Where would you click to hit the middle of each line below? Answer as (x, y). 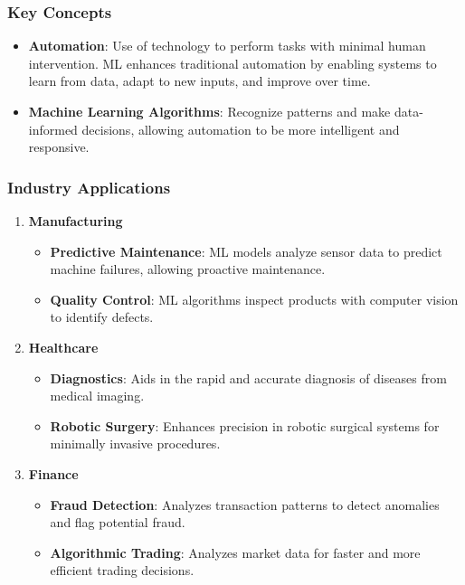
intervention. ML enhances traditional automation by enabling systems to (232, 63)
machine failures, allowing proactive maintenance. (188, 269)
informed (53, 129)
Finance (53, 473)
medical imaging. (97, 396)
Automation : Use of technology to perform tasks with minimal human (227, 46)
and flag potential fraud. (118, 522)
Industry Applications (89, 187)
